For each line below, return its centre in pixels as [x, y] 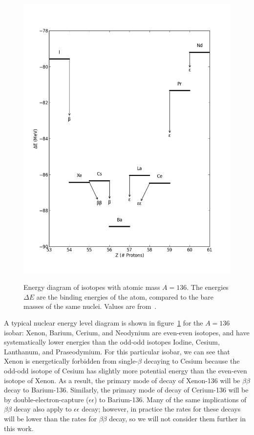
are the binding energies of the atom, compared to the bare [125, 296]
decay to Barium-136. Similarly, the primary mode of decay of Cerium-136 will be [126, 390]
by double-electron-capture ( [46, 399]
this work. [19, 428]
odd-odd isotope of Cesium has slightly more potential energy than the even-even [126, 371]
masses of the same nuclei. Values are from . [90, 306]
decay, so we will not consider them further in [178, 418]
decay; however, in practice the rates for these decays [161, 409]
